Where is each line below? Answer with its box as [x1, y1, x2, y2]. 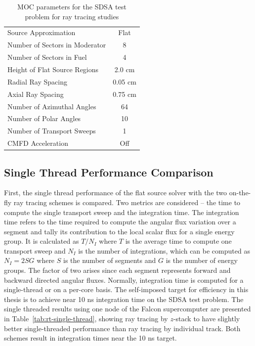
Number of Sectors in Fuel [7, 52, 87, 62]
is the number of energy [166, 255, 238, 265]
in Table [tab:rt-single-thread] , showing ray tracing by [4, 313, 168, 324]
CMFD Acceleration [7, 138, 68, 148]
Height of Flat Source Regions [7, 64, 99, 74]
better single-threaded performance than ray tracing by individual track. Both [4, 323, 241, 333]
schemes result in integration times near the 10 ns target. [4, 333, 177, 343]
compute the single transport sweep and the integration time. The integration [4, 207, 239, 217]
